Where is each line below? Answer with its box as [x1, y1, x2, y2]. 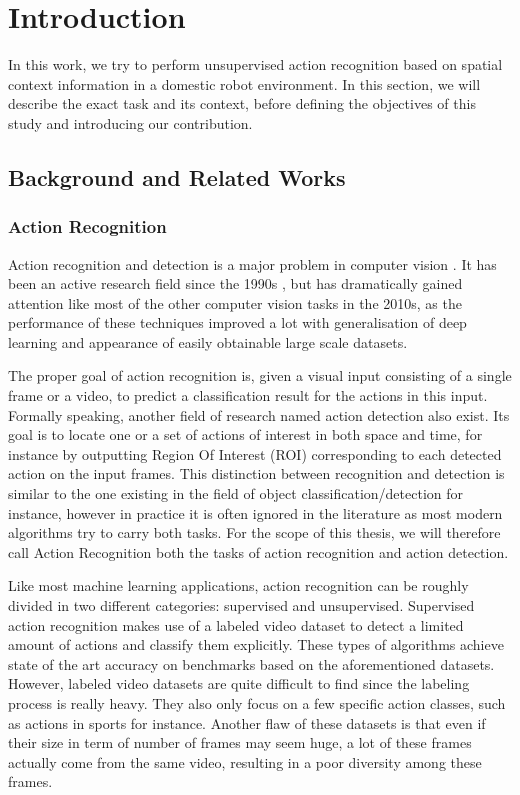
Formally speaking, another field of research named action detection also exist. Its [8, 404, 510, 425]
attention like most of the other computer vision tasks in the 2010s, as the [8, 292, 462, 313]
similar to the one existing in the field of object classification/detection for [8, 483, 463, 504]
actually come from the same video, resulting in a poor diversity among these [8, 751, 482, 772]
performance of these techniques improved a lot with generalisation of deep [8, 312, 467, 333]
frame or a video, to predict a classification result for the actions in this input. [8, 385, 488, 406]
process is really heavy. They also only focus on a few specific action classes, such [8, 692, 506, 713]
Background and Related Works [8, 161, 346, 192]
